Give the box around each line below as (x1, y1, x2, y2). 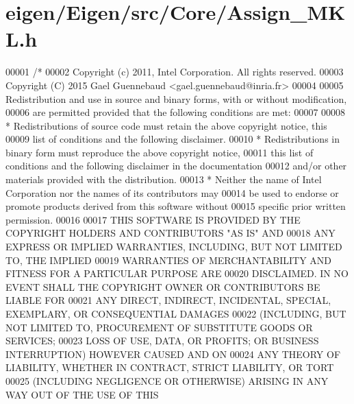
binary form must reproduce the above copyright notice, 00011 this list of (5, 145, 314, 159)
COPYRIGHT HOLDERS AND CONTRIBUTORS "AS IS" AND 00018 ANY (5, 226, 336, 240)
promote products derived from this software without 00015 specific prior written (5, 199, 346, 213)
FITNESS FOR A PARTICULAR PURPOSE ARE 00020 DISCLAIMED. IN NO (5, 266, 349, 281)
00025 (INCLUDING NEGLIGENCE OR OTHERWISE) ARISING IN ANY (5, 373, 329, 388)
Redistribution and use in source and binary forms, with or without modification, (5, 91, 347, 106)
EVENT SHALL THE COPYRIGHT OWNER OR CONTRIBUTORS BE (5, 279, 320, 294)
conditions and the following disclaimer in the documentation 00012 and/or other (5, 158, 347, 173)
